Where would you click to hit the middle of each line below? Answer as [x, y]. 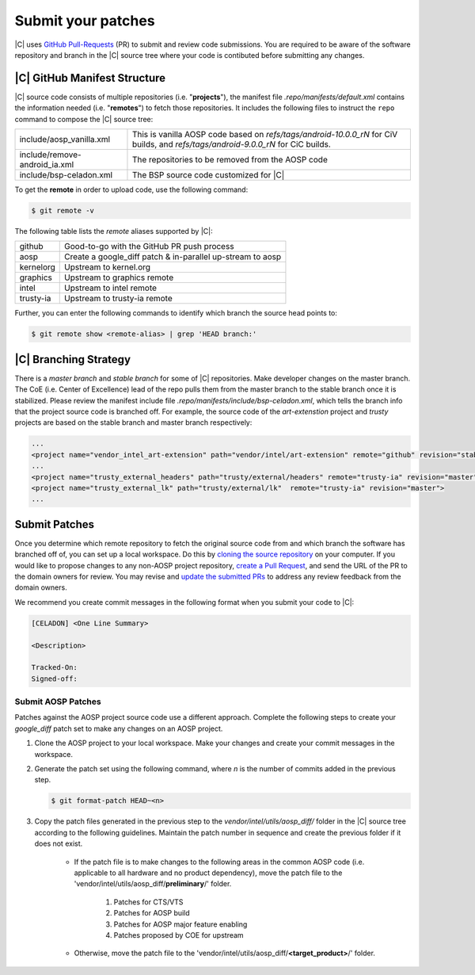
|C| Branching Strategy [72, 359]
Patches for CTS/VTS [148, 902]
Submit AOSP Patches [58, 702]
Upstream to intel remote [111, 288]
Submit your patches [85, 21]
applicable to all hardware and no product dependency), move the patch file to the [208, 873]
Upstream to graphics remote [119, 277]
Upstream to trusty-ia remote [119, 299]
